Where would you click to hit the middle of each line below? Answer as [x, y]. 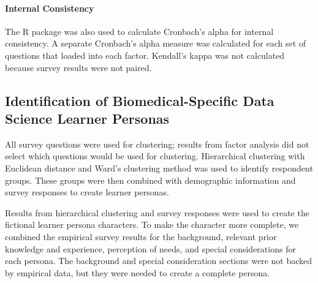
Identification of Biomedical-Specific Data [140, 100]
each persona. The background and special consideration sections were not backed [159, 261]
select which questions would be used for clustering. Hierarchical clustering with [155, 156]
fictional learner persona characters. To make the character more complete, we [152, 225]
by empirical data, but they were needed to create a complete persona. [138, 272]
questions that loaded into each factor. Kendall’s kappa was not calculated [145, 55]
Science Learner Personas [87, 118]
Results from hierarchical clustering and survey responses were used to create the [157, 212]
